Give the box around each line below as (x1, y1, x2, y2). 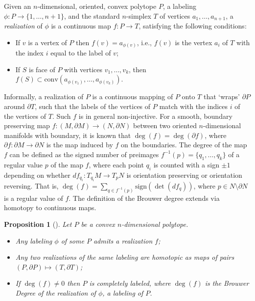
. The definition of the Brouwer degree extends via (69, 192, 220, 203)
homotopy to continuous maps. (4, 202, 96, 213)
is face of (29, 64, 55, 74)
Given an (4, 1, 31, 11)
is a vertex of (28, 37, 67, 47)
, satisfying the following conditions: (139, 21, 247, 31)
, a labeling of (102, 287, 143, 298)
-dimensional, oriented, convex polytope (37, 1, 157, 11)
